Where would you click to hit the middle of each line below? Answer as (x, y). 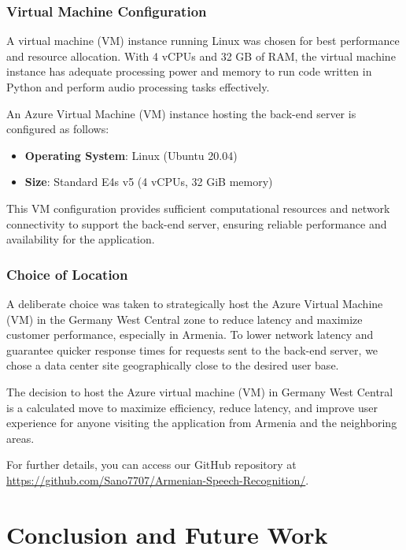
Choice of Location (67, 274)
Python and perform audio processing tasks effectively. (138, 87)
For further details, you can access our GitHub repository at (151, 465)
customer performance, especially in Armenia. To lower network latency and (190, 334)
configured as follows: (58, 129)
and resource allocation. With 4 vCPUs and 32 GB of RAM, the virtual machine (201, 56)
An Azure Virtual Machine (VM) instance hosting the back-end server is (181, 113)
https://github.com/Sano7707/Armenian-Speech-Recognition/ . (158, 479)
